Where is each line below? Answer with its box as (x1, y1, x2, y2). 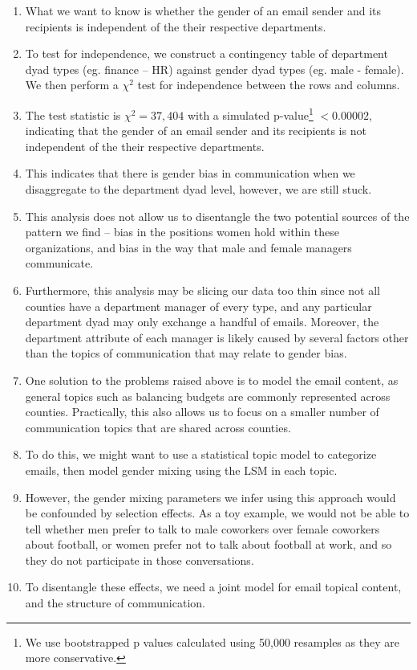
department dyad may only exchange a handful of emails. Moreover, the (25, 313, 379, 330)
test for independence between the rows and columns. (137, 76, 400, 93)
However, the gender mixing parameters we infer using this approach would (25, 488, 396, 505)
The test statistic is (25, 106, 121, 123)
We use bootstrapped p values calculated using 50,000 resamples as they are (25, 633, 399, 650)
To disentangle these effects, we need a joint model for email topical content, (25, 578, 402, 595)
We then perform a (25, 76, 119, 93)
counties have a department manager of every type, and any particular (25, 297, 372, 314)
